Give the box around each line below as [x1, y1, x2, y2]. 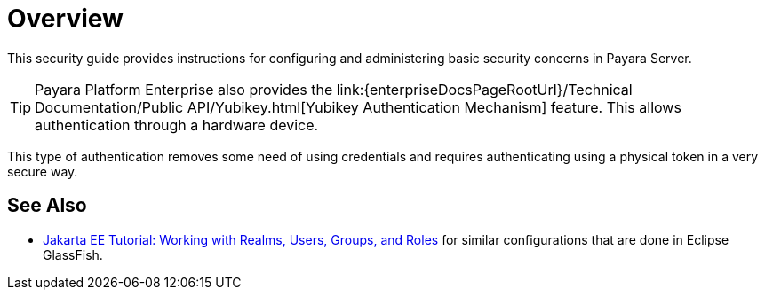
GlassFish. [43, 246, 103, 262]
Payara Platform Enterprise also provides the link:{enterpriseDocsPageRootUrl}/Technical [35, 80, 633, 98]
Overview [7, 4, 124, 34]
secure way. [7, 163, 78, 179]
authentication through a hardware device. [35, 115, 319, 134]
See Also [7, 194, 87, 217]
